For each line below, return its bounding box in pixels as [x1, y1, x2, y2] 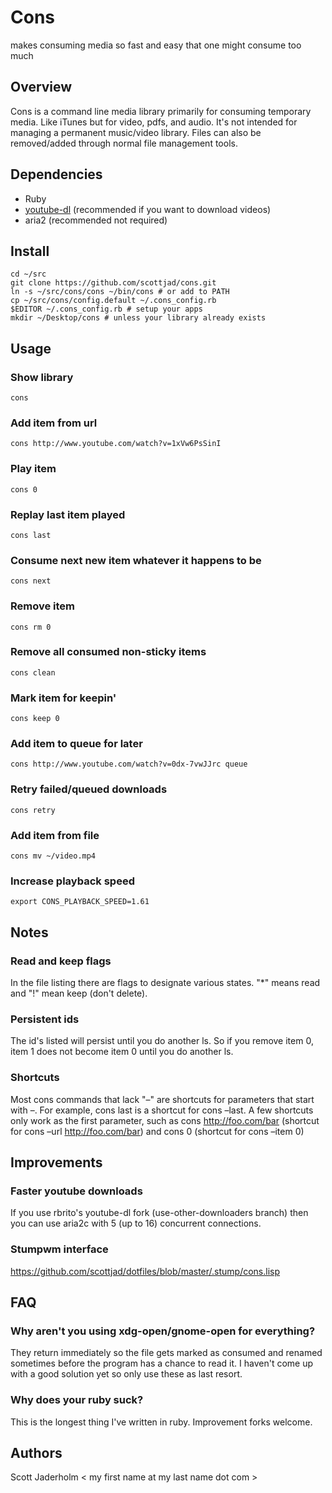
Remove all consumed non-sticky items [10, 645, 207, 659]
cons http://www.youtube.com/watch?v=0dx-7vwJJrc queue [10, 759, 248, 770]
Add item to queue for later [10, 737, 143, 751]
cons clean [10, 667, 56, 678]
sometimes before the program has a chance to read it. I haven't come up [10, 1357, 314, 1370]
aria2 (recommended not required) [24, 214, 168, 226]
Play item [10, 462, 57, 476]
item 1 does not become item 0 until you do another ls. [10, 1046, 234, 1058]
